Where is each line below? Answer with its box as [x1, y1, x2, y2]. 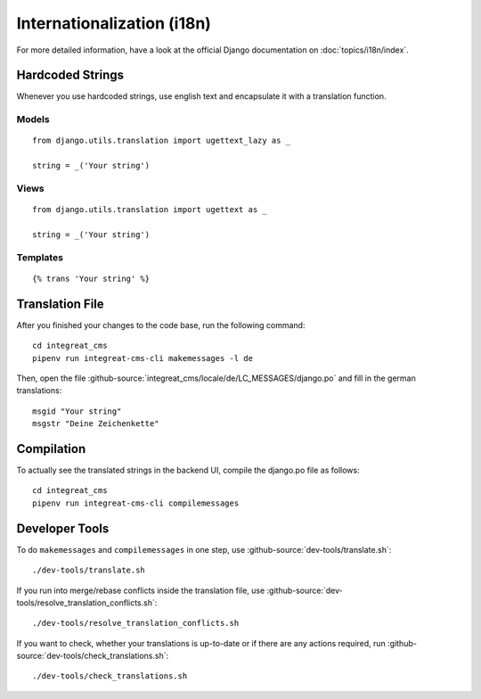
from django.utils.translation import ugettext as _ [32, 205, 267, 215]
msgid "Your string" [32, 406, 122, 416]
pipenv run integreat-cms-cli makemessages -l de [32, 353, 254, 363]
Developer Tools [16, 521, 110, 536]
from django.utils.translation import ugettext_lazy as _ [32, 136, 291, 146]
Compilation [16, 441, 86, 456]
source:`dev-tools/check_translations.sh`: [16, 651, 169, 662]
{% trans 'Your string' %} [32, 273, 151, 284]
